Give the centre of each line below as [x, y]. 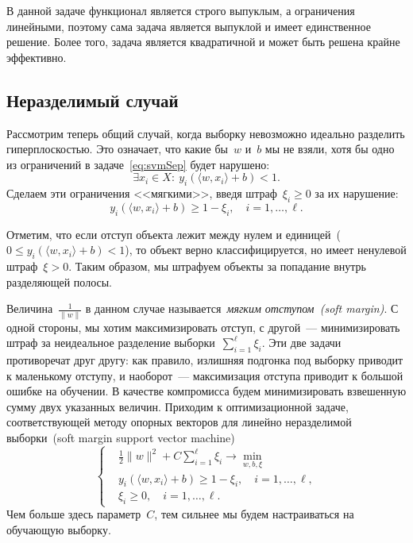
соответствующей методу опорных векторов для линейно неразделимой [179, 422]
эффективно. [37, 57]
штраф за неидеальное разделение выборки [111, 343]
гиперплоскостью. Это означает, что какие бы [117, 149]
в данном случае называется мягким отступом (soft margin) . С [242, 308]
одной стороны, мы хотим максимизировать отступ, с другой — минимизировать [203, 327]
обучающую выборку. [59, 530]
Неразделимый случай [93, 100]
